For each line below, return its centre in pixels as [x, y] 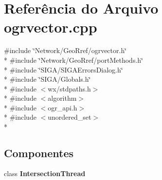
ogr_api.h [63, 107]
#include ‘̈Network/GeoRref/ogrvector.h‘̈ [65, 50]
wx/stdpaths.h [69, 88]
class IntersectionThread [45, 173]
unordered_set [70, 117]
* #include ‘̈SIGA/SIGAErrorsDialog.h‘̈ [63, 69]
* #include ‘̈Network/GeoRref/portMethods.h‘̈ [73, 60]
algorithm [62, 98]
